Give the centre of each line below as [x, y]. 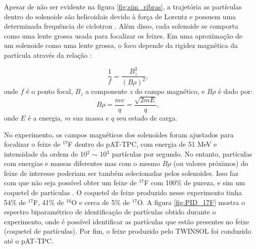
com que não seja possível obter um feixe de [70, 183]
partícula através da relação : [48, 55]
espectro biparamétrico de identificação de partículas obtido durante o [110, 212]
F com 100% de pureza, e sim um [195, 183]
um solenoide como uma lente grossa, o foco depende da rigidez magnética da [121, 45]
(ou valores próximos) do [211, 163]
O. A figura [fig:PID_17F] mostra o [191, 202]
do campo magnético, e [170, 91]
